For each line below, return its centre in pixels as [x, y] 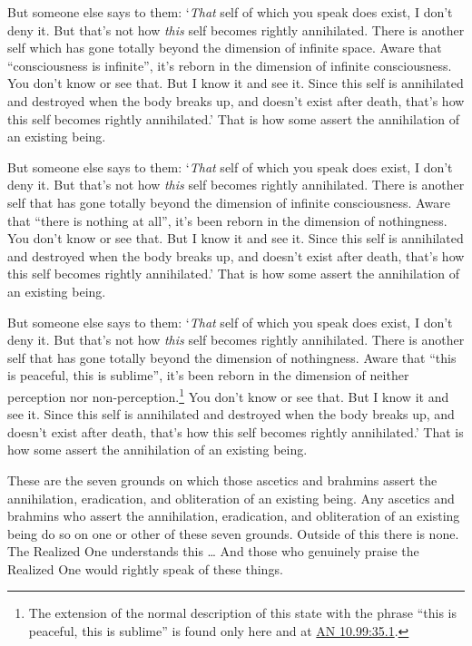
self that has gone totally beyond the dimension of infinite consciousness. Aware [229, 202]
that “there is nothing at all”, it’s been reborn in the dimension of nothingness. [227, 220]
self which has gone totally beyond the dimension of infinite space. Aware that [225, 48]
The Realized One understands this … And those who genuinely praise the [213, 551]
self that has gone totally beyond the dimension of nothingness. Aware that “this [232, 357]
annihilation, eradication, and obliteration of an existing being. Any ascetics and [231, 498]
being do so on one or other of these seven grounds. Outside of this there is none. [233, 533]
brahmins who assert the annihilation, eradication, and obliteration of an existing [234, 516]
